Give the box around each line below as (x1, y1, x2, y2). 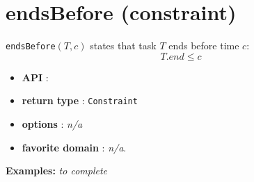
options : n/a (22, 117, 83, 131)
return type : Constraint (22, 93, 138, 108)
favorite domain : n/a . (22, 140, 127, 154)
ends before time (168, 38, 239, 53)
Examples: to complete (6, 163, 108, 178)
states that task (90, 38, 157, 53)
